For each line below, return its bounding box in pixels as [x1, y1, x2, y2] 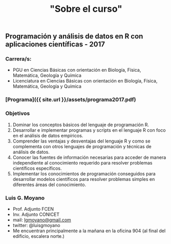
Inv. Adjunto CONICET [12, 211, 60, 217]
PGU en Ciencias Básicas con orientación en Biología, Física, [12, 67, 141, 73]
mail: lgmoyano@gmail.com [12, 217, 72, 223]
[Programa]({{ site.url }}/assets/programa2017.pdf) [5, 96, 136, 103]
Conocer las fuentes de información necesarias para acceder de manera [12, 154, 166, 160]
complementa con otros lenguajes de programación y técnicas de [12, 143, 152, 149]
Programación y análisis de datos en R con [5, 32, 143, 41]
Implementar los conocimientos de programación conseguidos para [12, 170, 156, 177]
